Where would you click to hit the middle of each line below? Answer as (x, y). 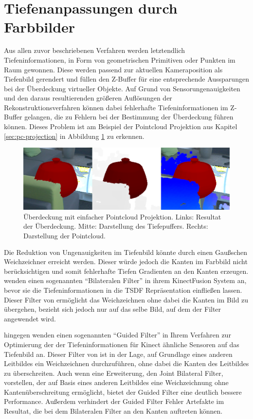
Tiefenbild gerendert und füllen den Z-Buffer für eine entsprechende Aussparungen (126, 79)
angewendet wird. (30, 318)
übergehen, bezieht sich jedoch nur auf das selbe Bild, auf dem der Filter (113, 309)
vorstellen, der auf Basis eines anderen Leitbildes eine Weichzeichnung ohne (116, 382)
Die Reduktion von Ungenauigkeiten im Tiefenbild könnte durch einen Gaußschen (126, 252)
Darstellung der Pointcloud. (64, 235)
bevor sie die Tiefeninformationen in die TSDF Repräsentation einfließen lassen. (123, 290)
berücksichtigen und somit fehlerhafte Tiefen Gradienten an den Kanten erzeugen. (126, 271)
